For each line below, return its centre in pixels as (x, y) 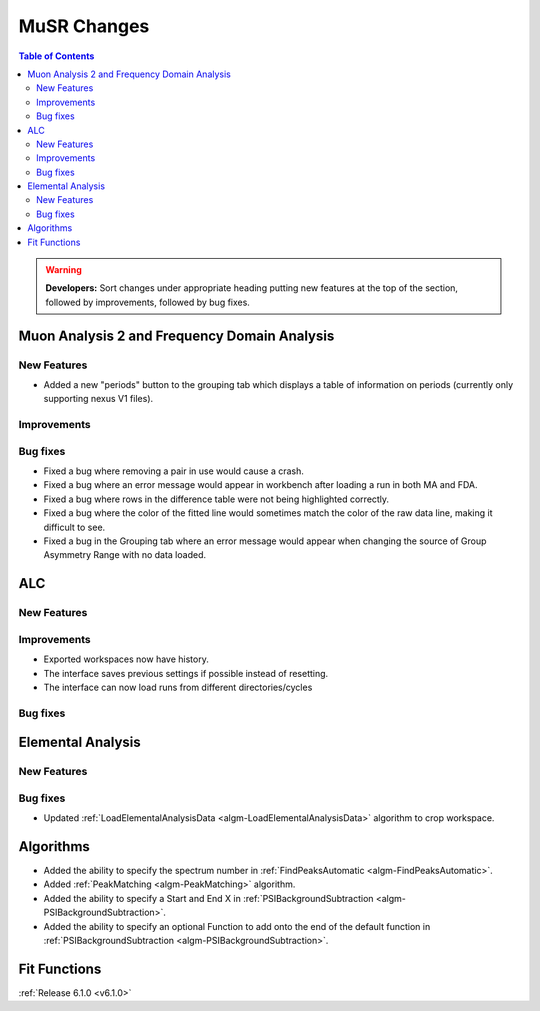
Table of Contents (56, 56)
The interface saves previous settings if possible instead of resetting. (186, 673)
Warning (63, 270)
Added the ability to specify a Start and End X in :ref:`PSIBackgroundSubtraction (208, 898)
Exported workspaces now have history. (126, 659)
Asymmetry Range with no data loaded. (125, 555)
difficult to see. (74, 527)
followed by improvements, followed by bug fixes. (147, 302)
